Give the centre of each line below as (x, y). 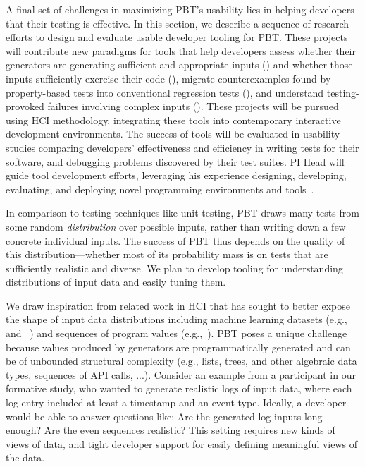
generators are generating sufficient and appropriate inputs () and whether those (179, 65)
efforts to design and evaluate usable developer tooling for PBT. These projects (177, 37)
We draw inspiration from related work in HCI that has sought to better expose (178, 305)
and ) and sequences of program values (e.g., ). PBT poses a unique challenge (177, 333)
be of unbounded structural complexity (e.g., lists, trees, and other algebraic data (181, 361)
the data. (25, 457)
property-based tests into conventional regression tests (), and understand (165, 92)
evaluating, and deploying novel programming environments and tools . (160, 189)
